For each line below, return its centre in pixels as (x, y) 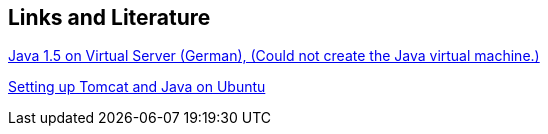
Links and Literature (109, 17)
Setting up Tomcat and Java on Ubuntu (137, 87)
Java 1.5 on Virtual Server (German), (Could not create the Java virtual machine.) (274, 56)
